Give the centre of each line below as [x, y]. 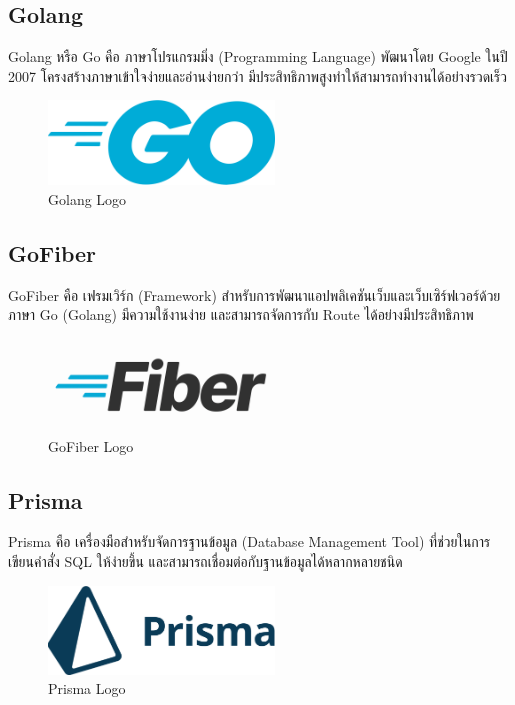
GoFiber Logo [91, 445]
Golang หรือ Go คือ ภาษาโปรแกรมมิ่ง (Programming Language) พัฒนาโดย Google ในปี [258, 56]
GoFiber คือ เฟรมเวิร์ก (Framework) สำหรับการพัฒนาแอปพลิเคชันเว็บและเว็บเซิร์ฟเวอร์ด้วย [254, 294]
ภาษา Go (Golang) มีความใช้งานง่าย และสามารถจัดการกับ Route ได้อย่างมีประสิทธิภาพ [241, 314]
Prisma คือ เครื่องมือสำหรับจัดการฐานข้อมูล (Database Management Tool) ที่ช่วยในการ [249, 541]
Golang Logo [87, 199]
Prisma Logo [87, 688]
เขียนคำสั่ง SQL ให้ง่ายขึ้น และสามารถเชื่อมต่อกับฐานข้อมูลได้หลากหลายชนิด [205, 560]
